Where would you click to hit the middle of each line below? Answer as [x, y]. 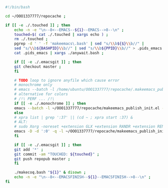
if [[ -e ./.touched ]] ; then [38, 25]
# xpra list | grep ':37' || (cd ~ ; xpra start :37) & [74, 117]
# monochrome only [33, 85]
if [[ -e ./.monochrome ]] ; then [50, 103]
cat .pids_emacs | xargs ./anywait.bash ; [59, 53]
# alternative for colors [41, 94]
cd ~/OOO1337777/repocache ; [35, 16]
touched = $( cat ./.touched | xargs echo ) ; [61, 34]
